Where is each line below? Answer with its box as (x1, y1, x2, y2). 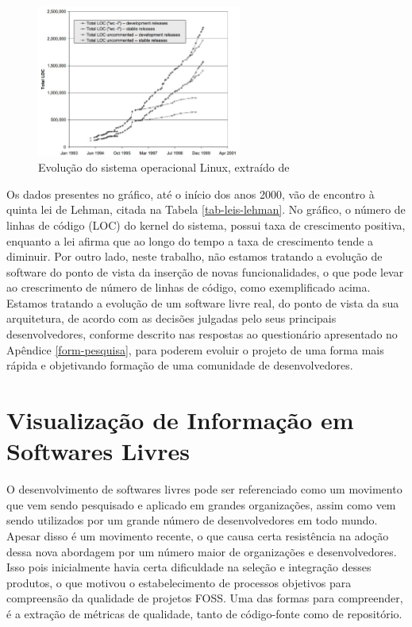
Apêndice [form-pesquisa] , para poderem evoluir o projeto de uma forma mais (6, 341, 384, 358)
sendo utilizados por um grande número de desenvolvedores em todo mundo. (6, 512, 378, 528)
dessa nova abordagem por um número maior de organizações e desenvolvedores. (6, 543, 397, 559)
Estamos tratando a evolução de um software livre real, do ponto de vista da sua (6, 294, 399, 311)
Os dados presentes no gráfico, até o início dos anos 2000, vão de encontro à (6, 185, 375, 202)
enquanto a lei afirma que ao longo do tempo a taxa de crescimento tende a (6, 232, 374, 249)
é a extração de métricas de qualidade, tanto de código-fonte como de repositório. (6, 605, 402, 621)
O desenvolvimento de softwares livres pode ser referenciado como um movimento (6, 481, 402, 497)
